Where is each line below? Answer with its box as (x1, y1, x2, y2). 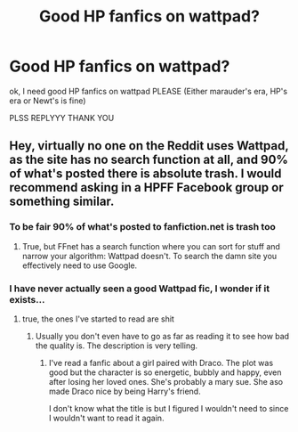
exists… (9, 293, 45, 306)
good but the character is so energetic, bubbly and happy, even (48, 367, 282, 378)
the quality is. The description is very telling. (35, 340, 198, 351)
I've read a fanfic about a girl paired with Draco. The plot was (48, 357, 274, 368)
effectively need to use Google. (21, 260, 138, 271)
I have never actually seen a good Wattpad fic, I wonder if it (9, 282, 270, 295)
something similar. (9, 194, 115, 209)
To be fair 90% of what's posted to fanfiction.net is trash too (9, 221, 276, 233)
